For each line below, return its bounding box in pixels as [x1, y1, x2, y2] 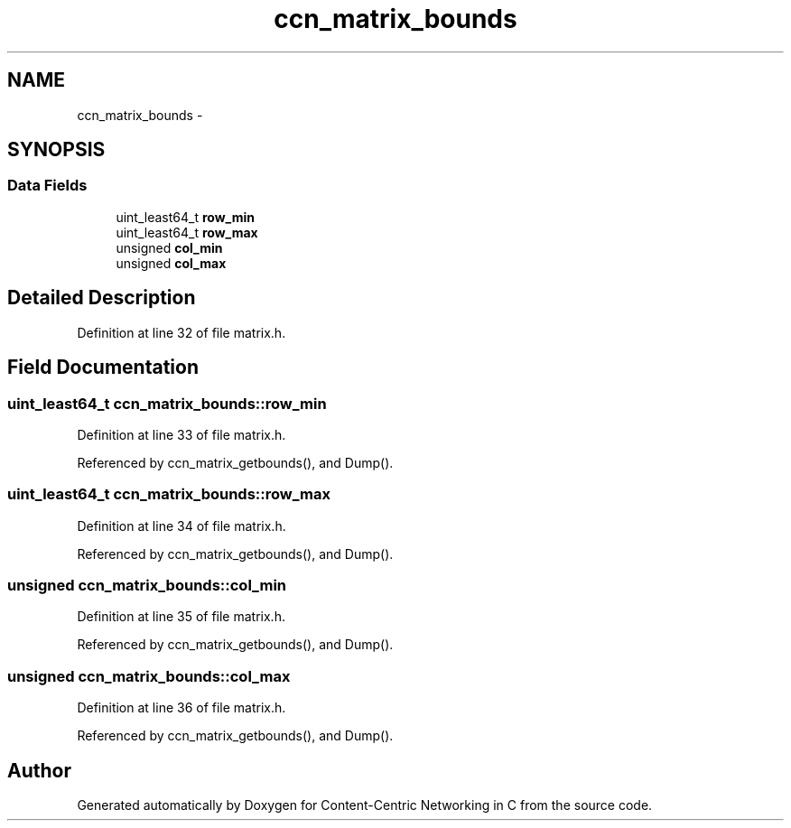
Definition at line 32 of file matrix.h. [77, 324, 286, 340]
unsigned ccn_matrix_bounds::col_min [7, 576, 287, 594]
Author [7, 758, 71, 782]
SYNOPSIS [7, 138, 106, 162]
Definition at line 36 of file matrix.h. [77, 700, 286, 716]
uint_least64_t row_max [116, 224, 258, 240]
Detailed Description [7, 286, 196, 310]
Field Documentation [7, 356, 199, 379]
